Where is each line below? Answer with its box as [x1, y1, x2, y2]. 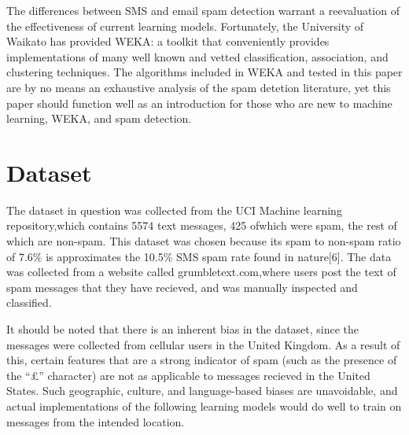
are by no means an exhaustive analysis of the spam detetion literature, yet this [6, 79, 391, 95]
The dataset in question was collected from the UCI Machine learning [6, 201, 342, 218]
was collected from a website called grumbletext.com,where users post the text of [6, 264, 396, 280]
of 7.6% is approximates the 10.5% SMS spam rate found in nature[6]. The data [6, 248, 392, 264]
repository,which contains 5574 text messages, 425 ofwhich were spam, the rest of [6, 217, 397, 234]
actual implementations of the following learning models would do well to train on [6, 398, 402, 414]
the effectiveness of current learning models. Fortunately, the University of [6, 17, 364, 34]
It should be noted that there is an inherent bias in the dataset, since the [6, 321, 359, 337]
